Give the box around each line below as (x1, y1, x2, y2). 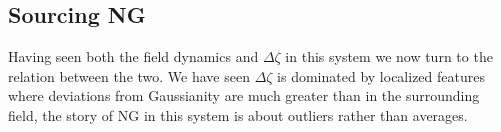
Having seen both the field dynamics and (8, 46, 259, 67)
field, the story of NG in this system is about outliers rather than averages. (8, 104, 468, 125)
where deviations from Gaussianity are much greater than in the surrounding (8, 85, 480, 106)
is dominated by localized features (277, 65, 485, 86)
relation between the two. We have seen (8, 65, 250, 86)
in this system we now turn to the (285, 46, 493, 67)
